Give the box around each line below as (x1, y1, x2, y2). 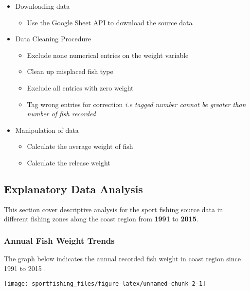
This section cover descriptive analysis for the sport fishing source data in (4, 204, 223, 214)
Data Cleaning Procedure (15, 34, 91, 44)
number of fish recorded (27, 109, 96, 119)
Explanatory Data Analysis (4, 181, 143, 196)
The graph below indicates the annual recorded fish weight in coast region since (4, 254, 241, 264)
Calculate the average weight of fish (27, 141, 133, 151)
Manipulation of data (15, 125, 79, 135)
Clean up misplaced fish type (27, 66, 113, 76)
